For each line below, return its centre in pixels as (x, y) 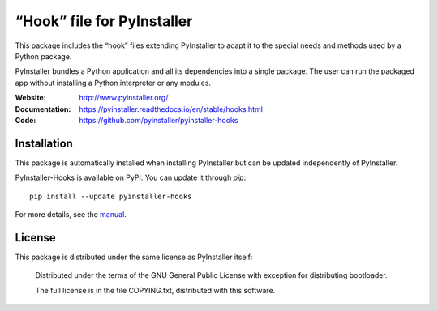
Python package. (43, 56)
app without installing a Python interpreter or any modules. (113, 83)
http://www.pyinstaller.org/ (124, 98)
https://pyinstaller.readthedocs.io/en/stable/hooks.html (171, 109)
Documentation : (43, 109)
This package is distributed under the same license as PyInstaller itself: (134, 257)
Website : (30, 98)
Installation (44, 143)
